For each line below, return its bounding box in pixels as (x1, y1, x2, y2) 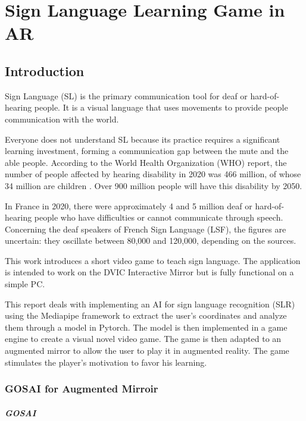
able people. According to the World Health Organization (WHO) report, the (5, 156, 287, 168)
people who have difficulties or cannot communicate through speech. (34, 211, 283, 224)
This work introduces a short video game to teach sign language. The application (5, 254, 301, 266)
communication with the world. (5, 112, 119, 125)
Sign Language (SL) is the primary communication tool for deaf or (5, 89, 248, 102)
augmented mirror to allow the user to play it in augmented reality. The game (5, 344, 289, 357)
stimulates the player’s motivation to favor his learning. (5, 356, 207, 368)
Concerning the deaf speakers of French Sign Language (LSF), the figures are (5, 222, 286, 235)
